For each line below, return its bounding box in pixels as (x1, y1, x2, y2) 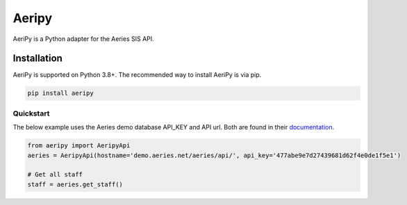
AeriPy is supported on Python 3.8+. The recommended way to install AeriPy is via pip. (13, 71, 262, 79)
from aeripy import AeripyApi (27, 142, 131, 150)
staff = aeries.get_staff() (27, 180, 123, 188)
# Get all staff (27, 170, 83, 179)
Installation (13, 53, 63, 64)
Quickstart (13, 108, 50, 118)
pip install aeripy (27, 89, 94, 97)
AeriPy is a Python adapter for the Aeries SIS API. (13, 35, 154, 43)
